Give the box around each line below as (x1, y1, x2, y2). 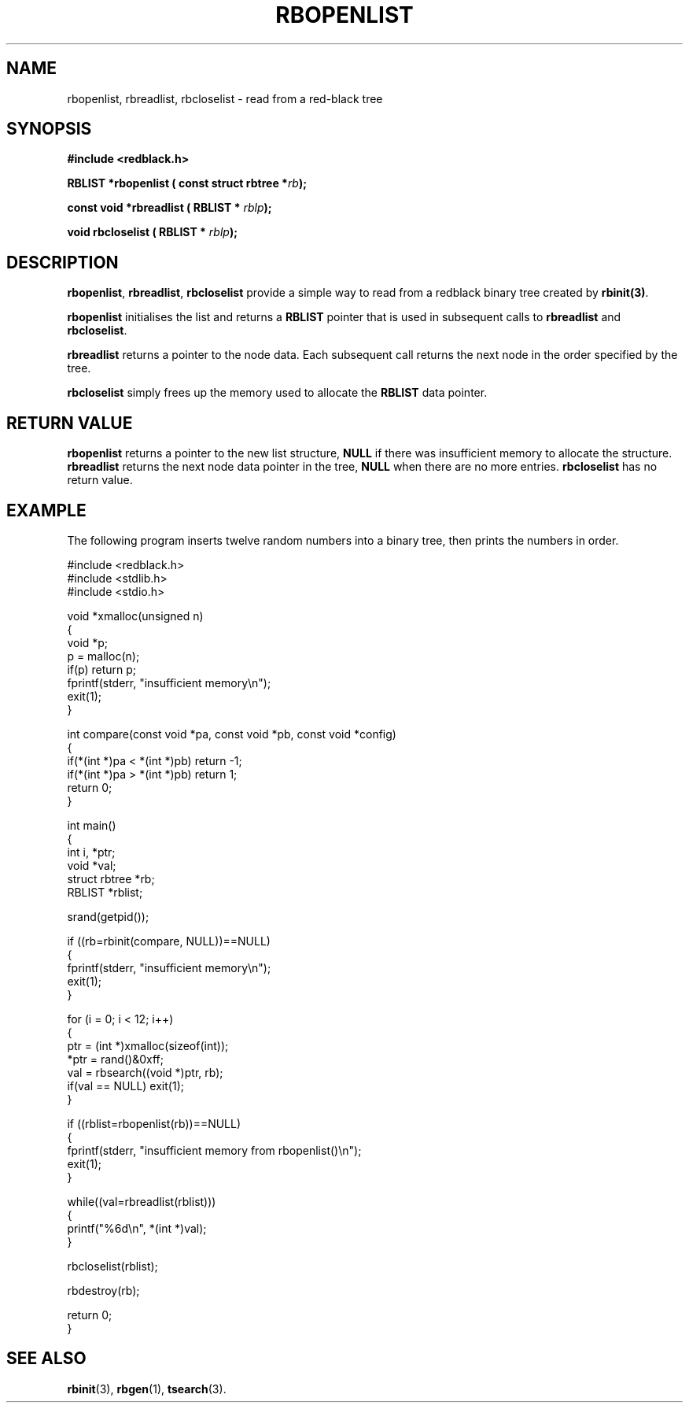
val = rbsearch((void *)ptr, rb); (67, 1065, 223, 1079)
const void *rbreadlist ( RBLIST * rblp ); (67, 201, 272, 215)
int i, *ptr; (67, 845, 116, 859)
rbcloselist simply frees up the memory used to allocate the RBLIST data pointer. (67, 386, 488, 400)
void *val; (67, 858, 116, 872)
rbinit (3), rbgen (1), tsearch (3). (67, 1381, 227, 1396)
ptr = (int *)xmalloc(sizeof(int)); (67, 1038, 229, 1052)
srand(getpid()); (67, 909, 149, 923)
